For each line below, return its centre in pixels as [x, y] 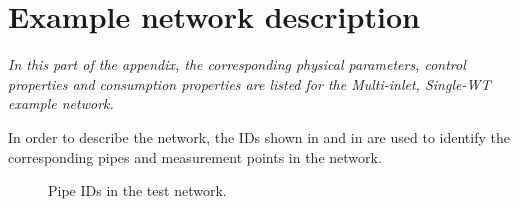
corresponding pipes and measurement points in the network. [195, 156]
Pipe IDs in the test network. [137, 190]
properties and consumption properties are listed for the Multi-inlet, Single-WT [249, 83]
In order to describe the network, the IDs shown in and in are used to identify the [259, 136]
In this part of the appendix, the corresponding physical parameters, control [237, 64]
